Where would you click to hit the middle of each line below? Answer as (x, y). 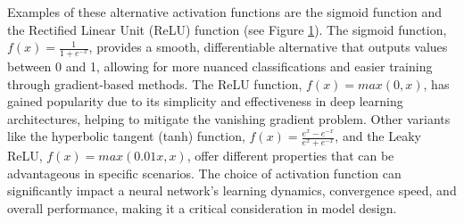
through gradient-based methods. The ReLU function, (155, 83)
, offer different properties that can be (290, 156)
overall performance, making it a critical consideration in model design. (202, 208)
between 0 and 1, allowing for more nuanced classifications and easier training (220, 66)
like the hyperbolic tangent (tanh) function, (126, 136)
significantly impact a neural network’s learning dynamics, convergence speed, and (232, 190)
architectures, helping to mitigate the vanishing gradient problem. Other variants (229, 118)
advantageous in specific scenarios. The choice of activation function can (204, 173)
